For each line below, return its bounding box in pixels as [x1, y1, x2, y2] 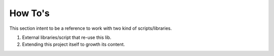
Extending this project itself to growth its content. [22, 41, 125, 47]
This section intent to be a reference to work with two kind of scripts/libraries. [9, 25, 172, 31]
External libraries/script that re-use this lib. [22, 34, 112, 40]
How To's [9, 8, 50, 19]
